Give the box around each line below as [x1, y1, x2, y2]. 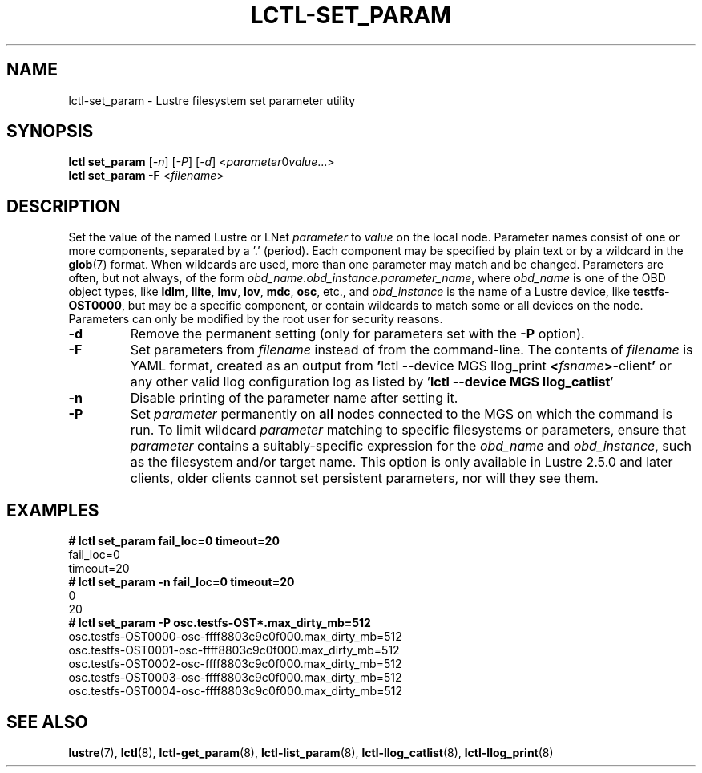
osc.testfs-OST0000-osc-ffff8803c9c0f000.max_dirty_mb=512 [68, 629, 402, 644]
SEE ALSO [6, 711, 88, 732]
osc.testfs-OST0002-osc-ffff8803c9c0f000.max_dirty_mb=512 [68, 657, 402, 671]
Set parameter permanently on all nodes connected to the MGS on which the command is [130, 406, 672, 423]
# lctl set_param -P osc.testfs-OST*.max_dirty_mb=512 [68, 616, 371, 630]
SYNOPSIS [6, 121, 94, 142]
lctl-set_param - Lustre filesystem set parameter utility [68, 93, 356, 107]
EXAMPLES [6, 500, 99, 520]
